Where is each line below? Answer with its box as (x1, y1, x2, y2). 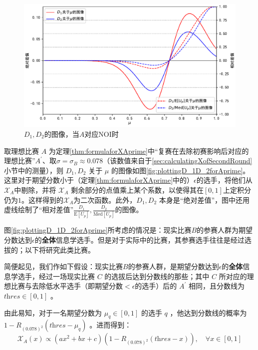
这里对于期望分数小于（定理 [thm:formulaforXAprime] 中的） (4, 175, 194, 185)
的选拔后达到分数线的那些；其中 (104, 271, 210, 281)
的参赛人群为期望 (197, 225, 253, 235)
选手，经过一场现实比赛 (17, 271, 95, 281)
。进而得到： (89, 320, 132, 330)
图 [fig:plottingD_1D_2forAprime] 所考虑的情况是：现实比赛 (4, 225, 192, 235)
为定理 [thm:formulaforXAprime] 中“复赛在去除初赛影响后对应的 (48, 145, 249, 156)
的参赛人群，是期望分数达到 (128, 261, 219, 272)
